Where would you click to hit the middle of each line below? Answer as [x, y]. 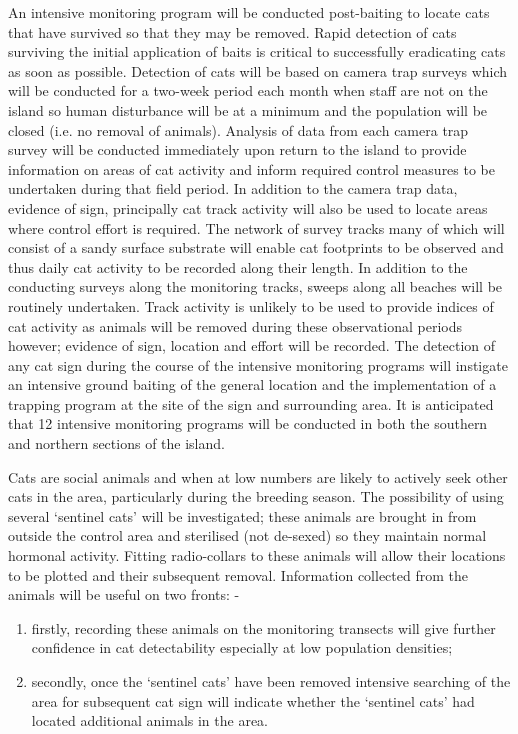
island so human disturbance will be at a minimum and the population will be [248, 109]
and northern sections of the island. [116, 443]
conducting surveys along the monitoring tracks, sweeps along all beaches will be [255, 286]
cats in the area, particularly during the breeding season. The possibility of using [256, 496]
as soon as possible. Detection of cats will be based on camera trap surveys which [258, 70]
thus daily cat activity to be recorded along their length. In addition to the [238, 266]
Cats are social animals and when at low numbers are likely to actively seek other [258, 476]
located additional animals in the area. [149, 720]
